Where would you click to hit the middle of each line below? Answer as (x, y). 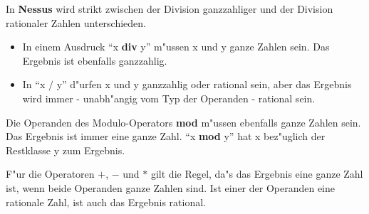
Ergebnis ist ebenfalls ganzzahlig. (95, 60)
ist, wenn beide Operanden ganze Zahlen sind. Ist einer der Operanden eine (171, 187)
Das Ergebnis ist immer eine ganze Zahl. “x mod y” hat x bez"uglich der (166, 136)
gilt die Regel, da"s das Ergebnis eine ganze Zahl (257, 174)
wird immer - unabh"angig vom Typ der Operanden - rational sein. (169, 98)
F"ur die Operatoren (50, 174)
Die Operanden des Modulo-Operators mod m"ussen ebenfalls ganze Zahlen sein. (183, 122)
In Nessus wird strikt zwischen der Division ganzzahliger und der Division (170, 9)
